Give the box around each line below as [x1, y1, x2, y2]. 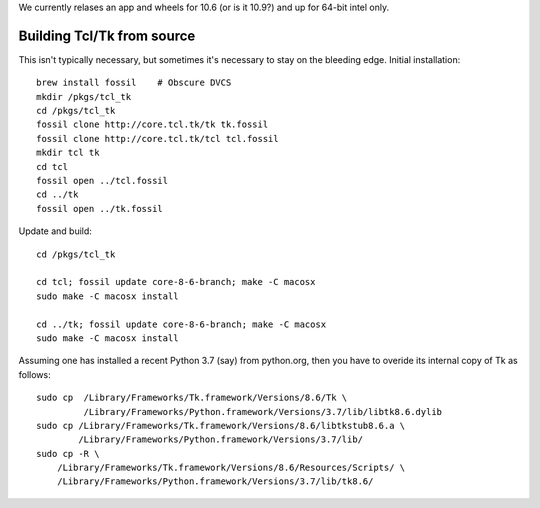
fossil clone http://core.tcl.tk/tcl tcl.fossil [36, 133, 279, 144]
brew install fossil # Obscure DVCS [36, 77, 232, 89]
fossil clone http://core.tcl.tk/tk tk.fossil [36, 119, 269, 130]
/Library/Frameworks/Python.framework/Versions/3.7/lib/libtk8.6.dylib [83, 406, 443, 417]
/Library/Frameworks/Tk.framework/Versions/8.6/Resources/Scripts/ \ [56, 462, 406, 474]
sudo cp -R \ [36, 448, 100, 459]
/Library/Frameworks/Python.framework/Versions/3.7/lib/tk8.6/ [56, 476, 374, 487]
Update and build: [18, 225, 92, 237]
